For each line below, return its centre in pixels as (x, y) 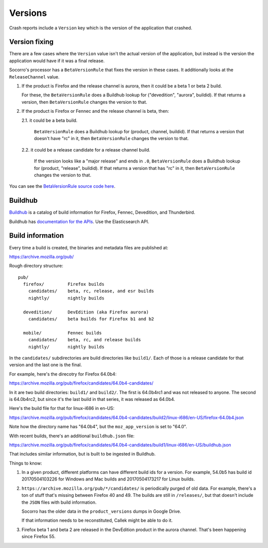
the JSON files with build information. (59, 502)
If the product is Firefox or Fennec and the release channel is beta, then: (95, 111)
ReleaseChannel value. (34, 77)
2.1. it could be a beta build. (50, 120)
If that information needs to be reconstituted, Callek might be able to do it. (97, 520)
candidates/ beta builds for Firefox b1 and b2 (91, 319)
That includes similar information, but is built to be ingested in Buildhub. (82, 454)
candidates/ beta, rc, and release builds (85, 340)
